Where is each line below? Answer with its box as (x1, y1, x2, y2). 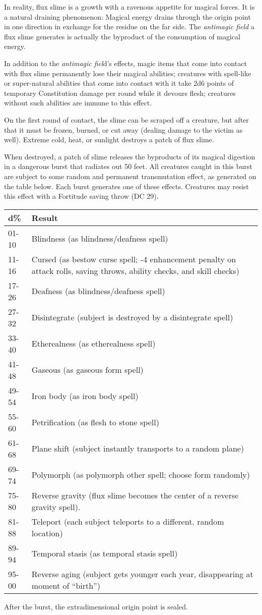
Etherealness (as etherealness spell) (31, 338, 156, 350)
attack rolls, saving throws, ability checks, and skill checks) (31, 264, 239, 276)
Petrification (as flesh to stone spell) (31, 416, 159, 428)
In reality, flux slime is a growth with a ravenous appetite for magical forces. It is (4, 2, 255, 12)
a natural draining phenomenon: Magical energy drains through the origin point (4, 11, 251, 22)
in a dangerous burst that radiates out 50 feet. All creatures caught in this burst (4, 161, 252, 172)
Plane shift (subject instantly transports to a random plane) (31, 442, 244, 455)
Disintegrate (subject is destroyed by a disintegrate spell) (31, 311, 233, 323)
